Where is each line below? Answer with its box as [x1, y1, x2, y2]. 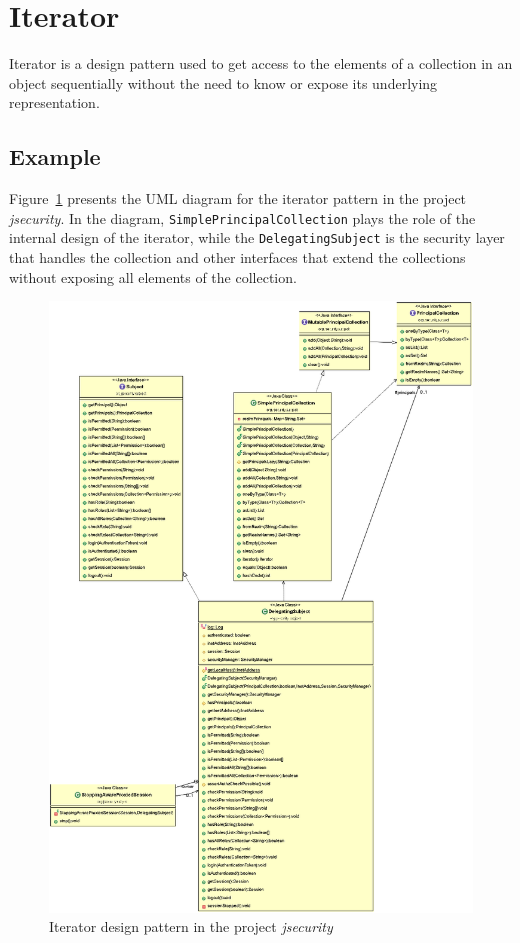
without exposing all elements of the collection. [9, 266, 297, 287]
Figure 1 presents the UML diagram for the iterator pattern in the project [9, 188, 467, 209]
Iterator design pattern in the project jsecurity [49, 916, 333, 937]
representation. [9, 92, 100, 113]
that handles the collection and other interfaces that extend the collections [9, 247, 466, 268]
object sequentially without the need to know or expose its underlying [9, 72, 438, 93]
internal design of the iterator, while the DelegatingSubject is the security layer [9, 227, 505, 248]
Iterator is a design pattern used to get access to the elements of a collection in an [9, 53, 513, 74]
